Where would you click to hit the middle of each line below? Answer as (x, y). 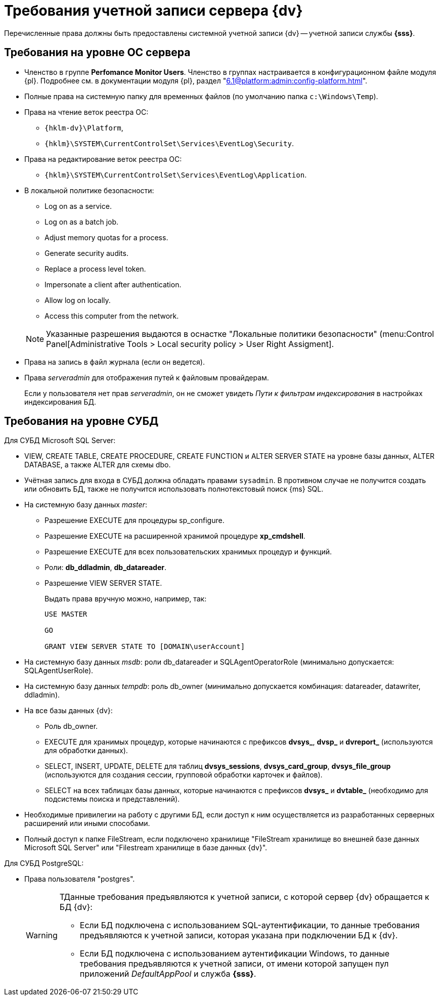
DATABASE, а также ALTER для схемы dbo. (98, 465)
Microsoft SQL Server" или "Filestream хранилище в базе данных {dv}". (146, 848)
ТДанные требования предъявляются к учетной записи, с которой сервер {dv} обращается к (244, 897)
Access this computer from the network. (112, 316)
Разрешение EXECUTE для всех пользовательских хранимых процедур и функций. (188, 552)
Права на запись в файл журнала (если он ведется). (115, 362)
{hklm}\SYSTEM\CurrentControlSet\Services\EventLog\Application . (176, 175)
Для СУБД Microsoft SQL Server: (60, 441)
